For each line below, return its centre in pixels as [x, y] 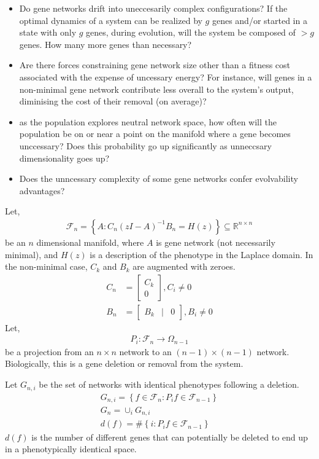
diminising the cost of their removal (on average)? [113, 101]
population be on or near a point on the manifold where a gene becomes [155, 134]
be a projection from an [49, 351]
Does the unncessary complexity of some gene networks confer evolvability [159, 178]
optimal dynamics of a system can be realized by [111, 20]
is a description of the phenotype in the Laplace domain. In [202, 254]
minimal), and [32, 254]
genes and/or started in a [259, 20]
